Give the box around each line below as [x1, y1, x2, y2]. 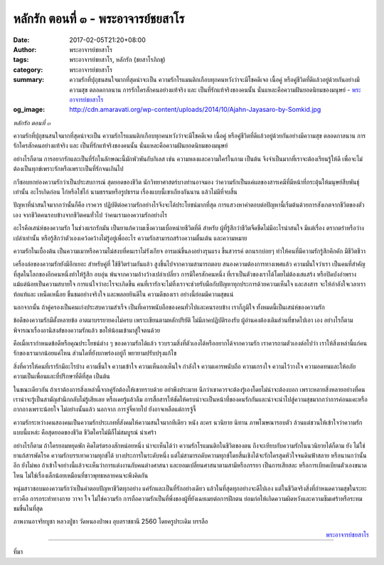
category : [13, 65, 43, 74]
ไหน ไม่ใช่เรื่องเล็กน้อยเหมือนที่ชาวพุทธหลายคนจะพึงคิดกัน [13, 471, 149, 480]
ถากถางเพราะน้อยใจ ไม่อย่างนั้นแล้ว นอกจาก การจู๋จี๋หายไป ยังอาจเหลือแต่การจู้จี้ [13, 405, 196, 413]
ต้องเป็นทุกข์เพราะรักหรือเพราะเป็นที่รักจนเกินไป [13, 165, 124, 173]
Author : [13, 45, 37, 53]
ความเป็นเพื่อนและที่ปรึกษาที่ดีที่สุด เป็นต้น [13, 372, 110, 380]
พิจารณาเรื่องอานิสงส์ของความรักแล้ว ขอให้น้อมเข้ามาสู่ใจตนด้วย [13, 326, 160, 334]
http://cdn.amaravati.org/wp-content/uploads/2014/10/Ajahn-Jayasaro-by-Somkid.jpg [69, 105, 321, 114]
